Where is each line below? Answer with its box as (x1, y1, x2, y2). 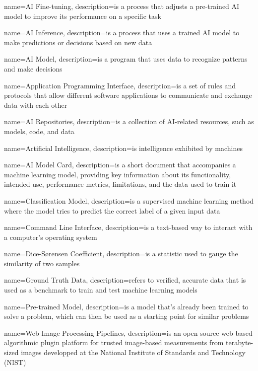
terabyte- (225, 337, 254, 348)
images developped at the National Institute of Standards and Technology (21, 347, 246, 358)
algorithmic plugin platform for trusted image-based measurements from (4, 337, 224, 348)
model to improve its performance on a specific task (4, 10, 161, 21)
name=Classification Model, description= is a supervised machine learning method (4, 195, 254, 206)
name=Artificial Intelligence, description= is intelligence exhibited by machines (4, 143, 243, 153)
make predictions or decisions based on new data (4, 37, 152, 47)
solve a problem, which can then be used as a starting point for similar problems (4, 311, 249, 321)
